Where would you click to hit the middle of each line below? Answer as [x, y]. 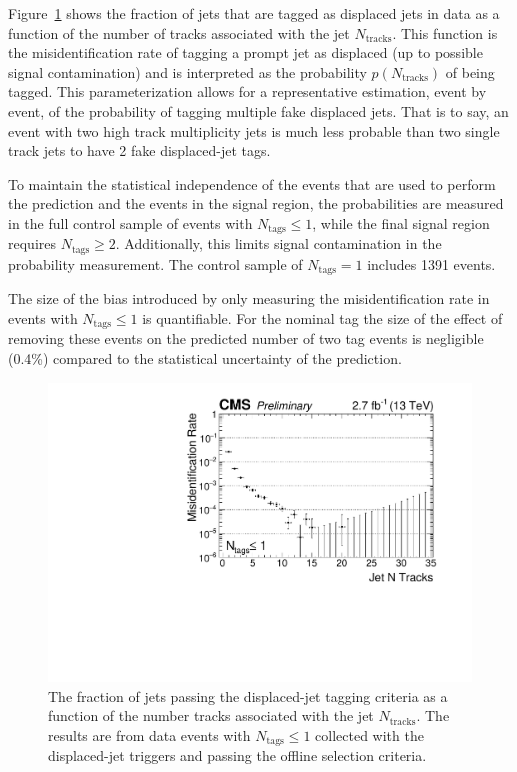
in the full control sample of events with [130, 222]
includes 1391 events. [431, 263]
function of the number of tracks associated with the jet [179, 32]
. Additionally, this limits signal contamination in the [278, 243]
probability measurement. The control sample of [155, 263]
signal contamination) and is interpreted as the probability [187, 71]
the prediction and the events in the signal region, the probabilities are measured [256, 203]
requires [32, 243]
